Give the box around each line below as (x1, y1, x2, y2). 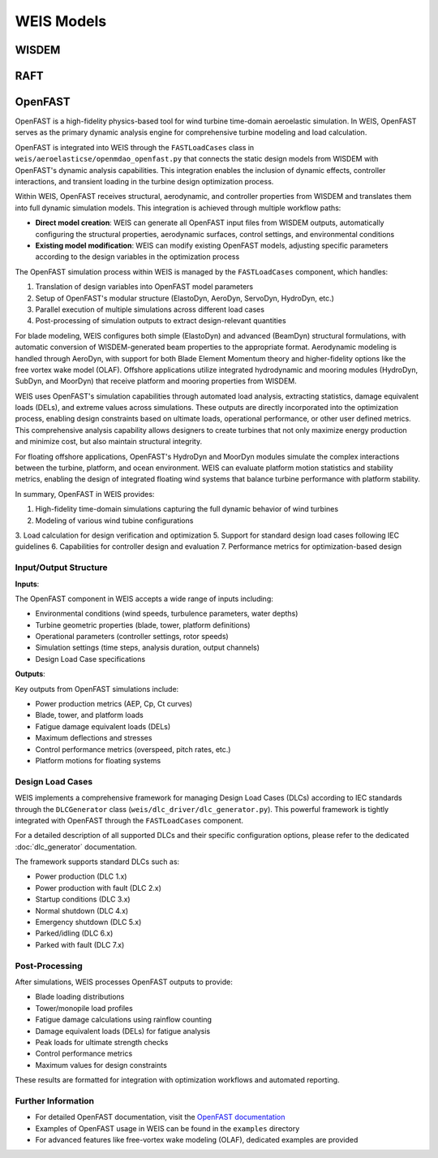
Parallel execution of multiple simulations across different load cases (35, 305, 265, 314)
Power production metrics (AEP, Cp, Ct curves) (35, 699, 193, 709)
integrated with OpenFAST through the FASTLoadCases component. (15, 815, 243, 825)
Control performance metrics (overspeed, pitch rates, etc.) (35, 744, 231, 754)
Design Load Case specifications (35, 654, 146, 663)
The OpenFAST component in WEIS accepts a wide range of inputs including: (15, 594, 273, 603)
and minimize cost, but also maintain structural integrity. (15, 437, 203, 447)
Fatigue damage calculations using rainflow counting (35, 1015, 213, 1025)
